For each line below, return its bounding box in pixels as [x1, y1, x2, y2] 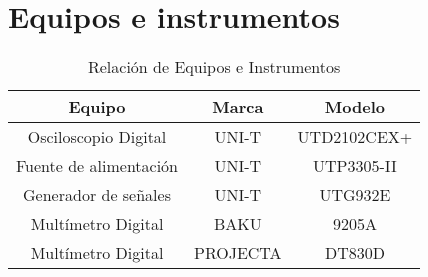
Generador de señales [23, 183, 171, 207]
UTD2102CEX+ [297, 125, 413, 149]
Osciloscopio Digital [27, 125, 167, 149]
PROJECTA [194, 241, 282, 265]
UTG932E [319, 183, 391, 207]
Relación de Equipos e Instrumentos [87, 55, 341, 79]
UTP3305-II [313, 154, 397, 178]
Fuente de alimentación [16, 154, 179, 178]
